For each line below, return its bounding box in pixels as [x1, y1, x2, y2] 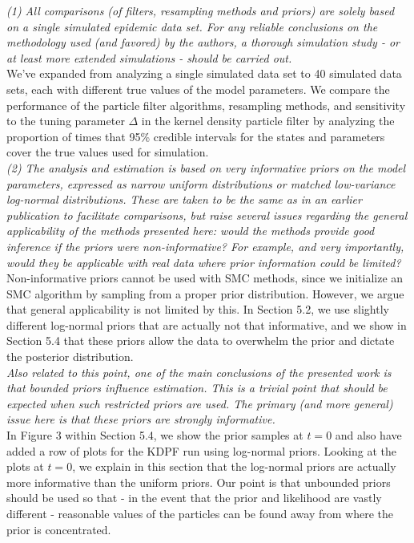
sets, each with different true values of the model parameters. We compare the [6, 80, 390, 97]
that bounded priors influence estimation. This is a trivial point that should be [6, 379, 388, 396]
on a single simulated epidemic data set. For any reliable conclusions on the [6, 18, 378, 34]
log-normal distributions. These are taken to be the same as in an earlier [6, 191, 362, 208]
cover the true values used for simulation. [6, 144, 209, 160]
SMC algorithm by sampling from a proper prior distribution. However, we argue [6, 285, 404, 302]
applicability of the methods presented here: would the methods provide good [6, 222, 375, 239]
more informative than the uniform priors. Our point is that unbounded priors [6, 473, 391, 490]
